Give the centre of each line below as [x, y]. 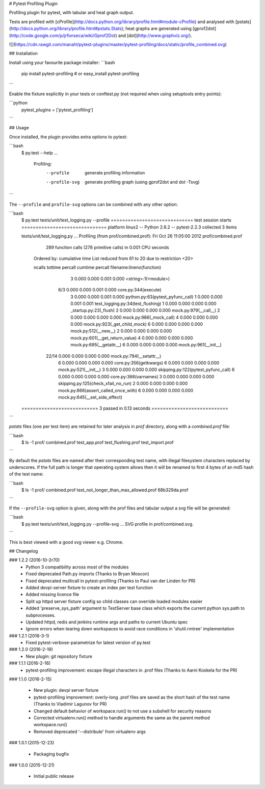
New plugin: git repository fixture [59, 656]
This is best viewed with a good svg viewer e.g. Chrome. [66, 542]
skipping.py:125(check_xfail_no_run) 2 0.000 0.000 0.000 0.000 [123, 384]
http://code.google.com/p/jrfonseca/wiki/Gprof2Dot [63, 35]
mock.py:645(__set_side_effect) [90, 397]
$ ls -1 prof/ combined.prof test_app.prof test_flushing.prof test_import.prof [97, 442]
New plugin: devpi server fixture [66, 690]
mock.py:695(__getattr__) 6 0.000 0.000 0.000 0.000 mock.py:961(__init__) [146, 345]
